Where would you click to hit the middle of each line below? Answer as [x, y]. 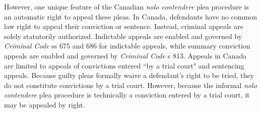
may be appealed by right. [45, 104]
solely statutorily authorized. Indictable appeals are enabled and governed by [123, 36]
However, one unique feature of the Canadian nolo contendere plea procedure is [127, 6]
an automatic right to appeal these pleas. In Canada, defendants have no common [130, 16]
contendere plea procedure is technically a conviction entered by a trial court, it [127, 95]
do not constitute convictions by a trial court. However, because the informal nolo [130, 85]
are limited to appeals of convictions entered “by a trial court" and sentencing [124, 65]
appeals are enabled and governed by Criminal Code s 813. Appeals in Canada [125, 55]
